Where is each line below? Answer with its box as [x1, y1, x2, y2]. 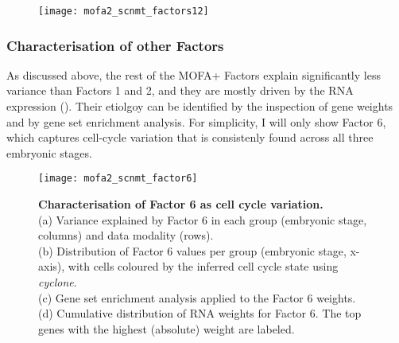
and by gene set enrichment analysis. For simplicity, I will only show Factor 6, [6, 113, 386, 130]
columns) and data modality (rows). [38, 227, 214, 244]
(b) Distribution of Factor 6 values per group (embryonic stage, [38, 242, 347, 259]
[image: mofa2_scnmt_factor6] [38, 173, 198, 185]
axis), [38, 258, 65, 275]
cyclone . [38, 274, 77, 290]
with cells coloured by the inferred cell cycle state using [68, 258, 339, 275]
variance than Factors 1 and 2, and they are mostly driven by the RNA [6, 82, 354, 99]
